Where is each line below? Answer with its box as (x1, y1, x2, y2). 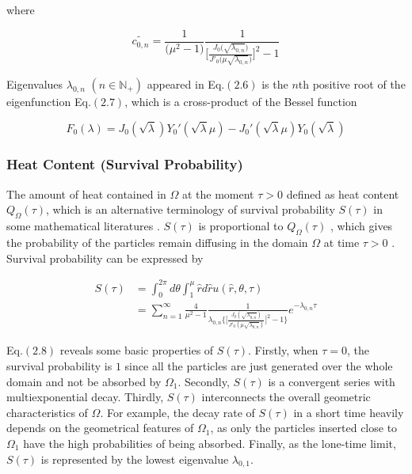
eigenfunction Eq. (6, 93, 91, 109)
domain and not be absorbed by (6, 373, 162, 389)
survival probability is (6, 357, 113, 374)
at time (323, 233, 360, 250)
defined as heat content (286, 185, 399, 202)
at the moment (181, 185, 254, 202)
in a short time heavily (293, 404, 404, 420)
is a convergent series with (268, 373, 395, 389)
